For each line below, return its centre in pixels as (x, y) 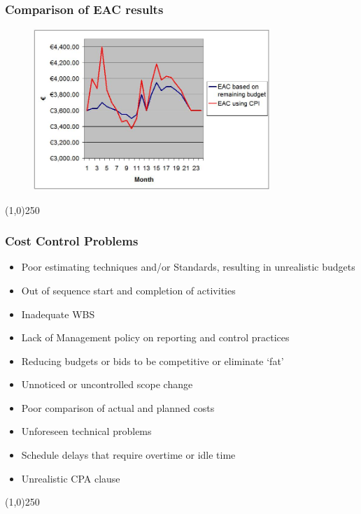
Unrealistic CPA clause (71, 478)
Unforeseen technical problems (86, 431)
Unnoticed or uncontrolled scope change (107, 384)
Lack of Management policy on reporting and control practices (155, 337)
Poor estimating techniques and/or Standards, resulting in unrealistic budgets (188, 267)
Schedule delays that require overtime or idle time (128, 455)
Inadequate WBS (58, 314)
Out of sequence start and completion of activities (128, 290)
